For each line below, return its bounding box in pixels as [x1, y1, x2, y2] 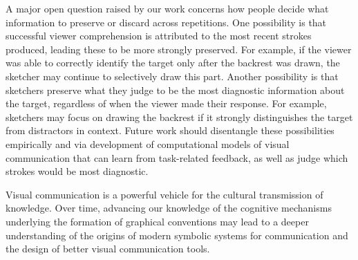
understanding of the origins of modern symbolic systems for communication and [6, 228, 348, 242]
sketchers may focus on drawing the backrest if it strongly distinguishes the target [6, 109, 353, 124]
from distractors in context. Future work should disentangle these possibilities [6, 123, 335, 138]
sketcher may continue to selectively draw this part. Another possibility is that [6, 68, 339, 83]
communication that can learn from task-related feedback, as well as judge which [6, 150, 348, 165]
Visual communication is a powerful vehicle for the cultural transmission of [6, 187, 323, 201]
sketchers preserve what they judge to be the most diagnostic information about [6, 82, 345, 97]
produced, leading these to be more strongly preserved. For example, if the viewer [6, 41, 352, 56]
